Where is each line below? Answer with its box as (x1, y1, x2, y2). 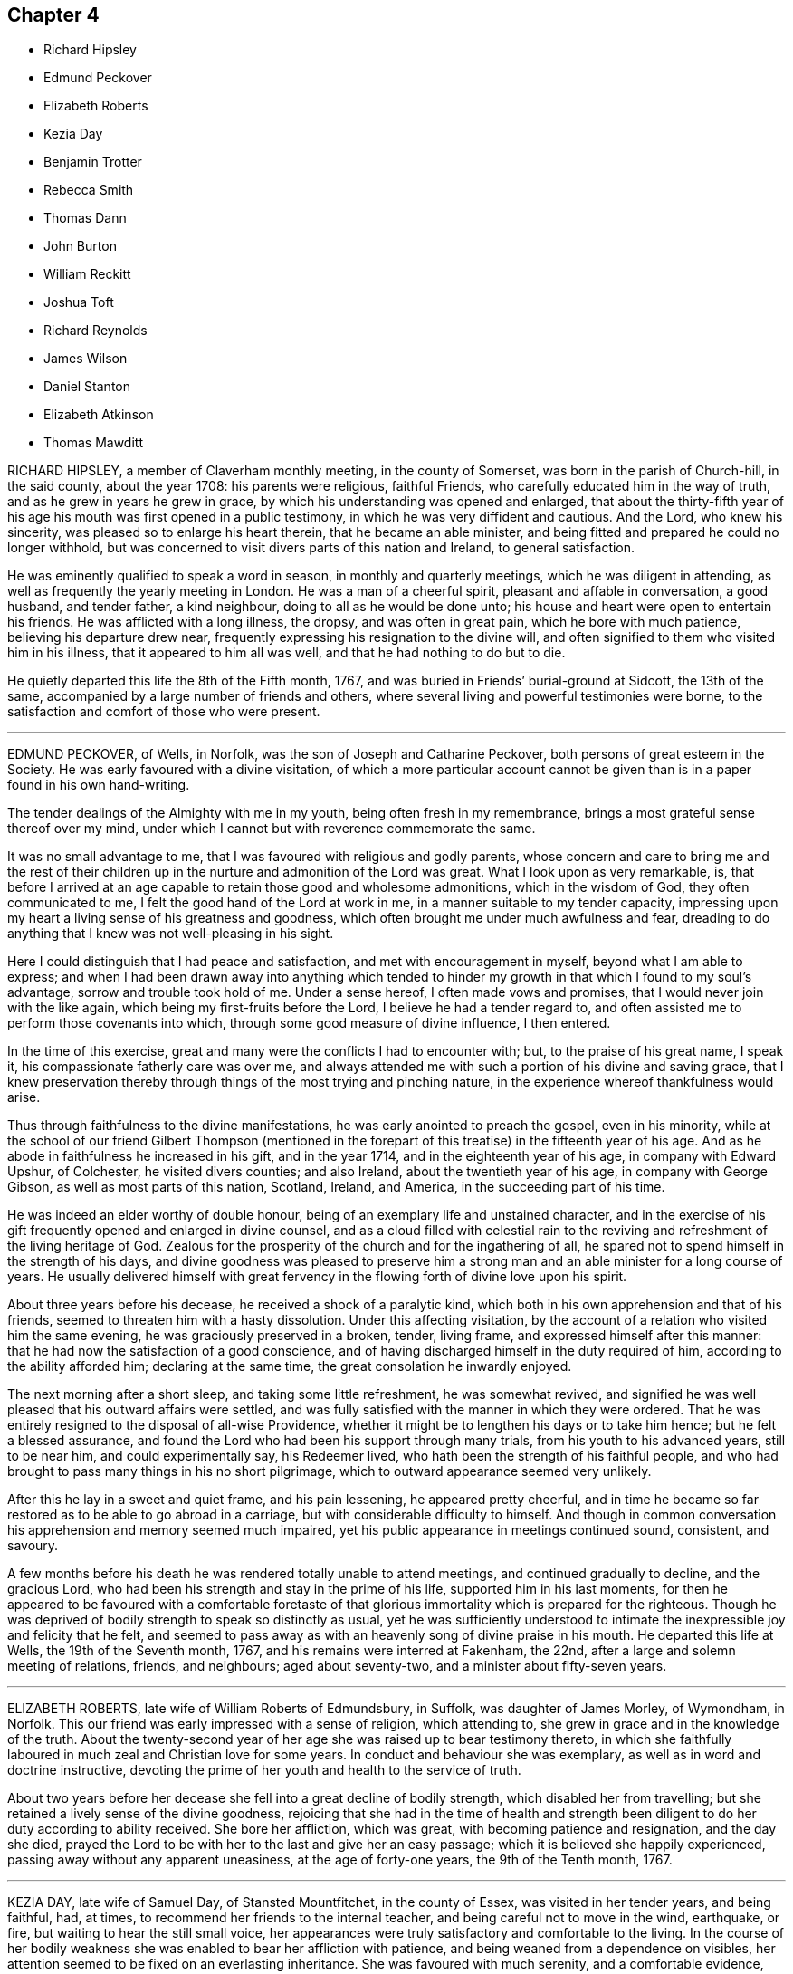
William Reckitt (43, 266, 131, 283)
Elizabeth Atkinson (43, 407, 154, 423)
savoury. (7, 1538, 59, 1554)
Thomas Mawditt (43, 435, 143, 451)
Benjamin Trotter (43, 154, 142, 170)
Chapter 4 (7, 4, 100, 26)
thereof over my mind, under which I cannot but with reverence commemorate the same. (7, 820, 536, 837)
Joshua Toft (43, 294, 114, 311)
